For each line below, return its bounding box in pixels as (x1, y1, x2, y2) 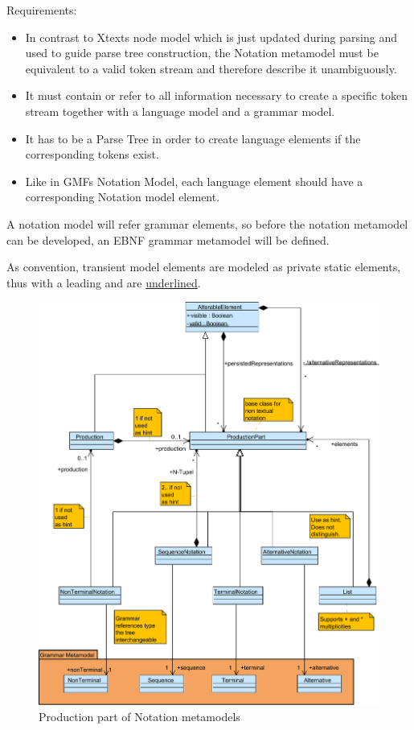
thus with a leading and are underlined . (6, 274, 201, 291)
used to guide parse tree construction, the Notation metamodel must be (25, 44, 379, 61)
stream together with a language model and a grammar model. (25, 102, 335, 119)
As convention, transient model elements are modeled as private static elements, (6, 258, 401, 275)
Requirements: (6, 2, 77, 18)
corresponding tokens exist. (25, 146, 159, 163)
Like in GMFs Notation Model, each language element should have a (25, 172, 363, 189)
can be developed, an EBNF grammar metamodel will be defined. (6, 231, 330, 248)
